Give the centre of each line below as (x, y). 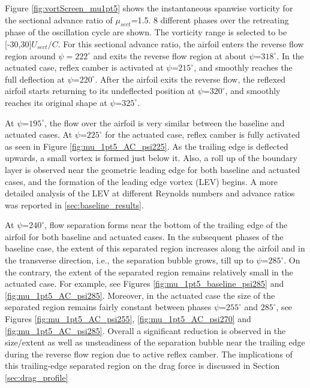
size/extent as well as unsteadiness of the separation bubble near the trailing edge (155, 342)
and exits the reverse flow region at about (170, 55)
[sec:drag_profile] (37, 378)
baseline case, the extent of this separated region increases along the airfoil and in (155, 248)
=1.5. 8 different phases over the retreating (210, 19)
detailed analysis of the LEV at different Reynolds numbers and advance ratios (150, 193)
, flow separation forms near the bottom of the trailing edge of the (166, 225)
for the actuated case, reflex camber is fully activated (203, 134)
